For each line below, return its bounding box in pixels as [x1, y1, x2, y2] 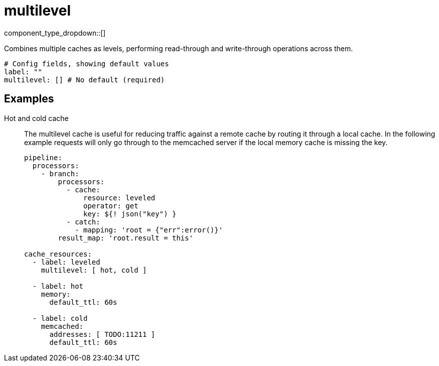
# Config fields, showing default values [4, 59, 169, 68]
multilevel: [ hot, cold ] [41, 266, 147, 274]
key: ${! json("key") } [83, 209, 177, 218]
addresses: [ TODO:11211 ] [49, 330, 156, 338]
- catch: [66, 217, 100, 226]
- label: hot [32, 282, 84, 290]
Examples [4, 92, 54, 105]
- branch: [41, 169, 79, 178]
